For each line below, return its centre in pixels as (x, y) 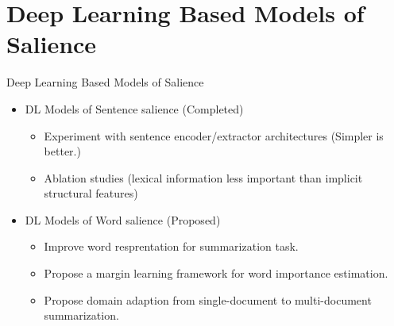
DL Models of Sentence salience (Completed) (134, 108)
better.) (62, 151)
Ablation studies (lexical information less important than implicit (203, 177)
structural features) (91, 193)
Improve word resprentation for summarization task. (171, 246)
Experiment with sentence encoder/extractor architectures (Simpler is (214, 135)
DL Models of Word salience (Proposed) (123, 219)
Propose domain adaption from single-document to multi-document (208, 299)
